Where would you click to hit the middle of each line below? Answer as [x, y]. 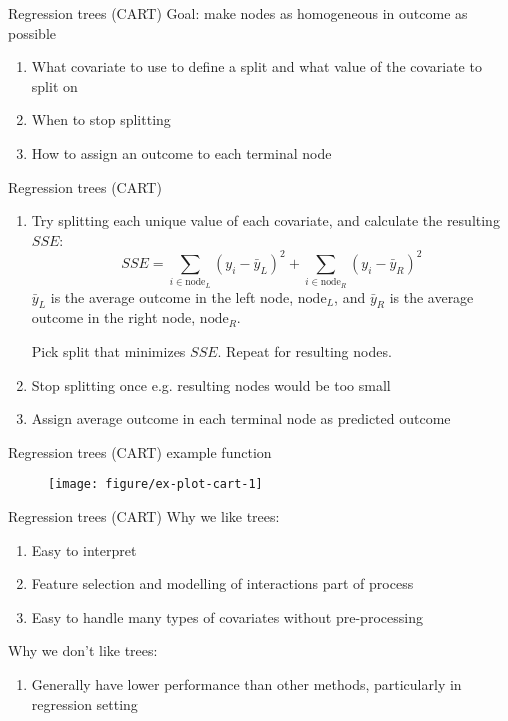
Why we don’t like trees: [83, 650]
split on [54, 85]
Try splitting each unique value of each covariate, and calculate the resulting [265, 220]
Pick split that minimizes [108, 350]
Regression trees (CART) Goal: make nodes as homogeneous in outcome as [238, 13]
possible [32, 32]
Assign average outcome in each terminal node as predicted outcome [241, 418]
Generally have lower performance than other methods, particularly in [246, 683]
